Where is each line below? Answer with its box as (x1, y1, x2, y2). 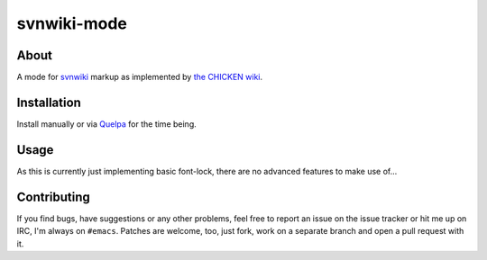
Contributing (16, 189, 90, 204)
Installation (16, 94, 81, 110)
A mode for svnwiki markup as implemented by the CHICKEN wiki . (16, 72, 263, 83)
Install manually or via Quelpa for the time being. (16, 118, 198, 130)
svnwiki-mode (16, 13, 128, 33)
